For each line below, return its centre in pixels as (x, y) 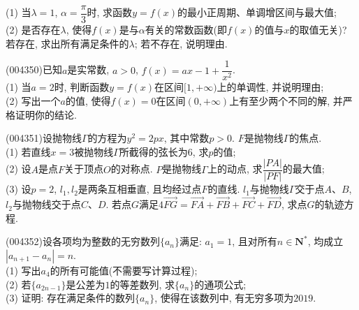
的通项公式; (220, 284)
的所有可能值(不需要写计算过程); (124, 270)
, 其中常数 (186, 138)
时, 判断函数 (82, 87)
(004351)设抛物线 (44, 138)
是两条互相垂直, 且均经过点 (140, 189)
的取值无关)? (318, 30)
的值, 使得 (88, 100)
